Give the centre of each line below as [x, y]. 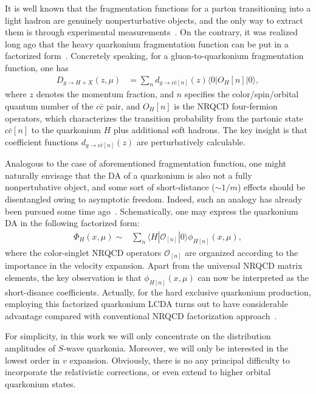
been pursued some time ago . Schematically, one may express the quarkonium [152, 211]
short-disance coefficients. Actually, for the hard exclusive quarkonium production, [158, 292]
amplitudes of [30, 348]
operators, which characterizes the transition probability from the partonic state [154, 118]
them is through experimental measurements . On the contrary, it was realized [151, 32]
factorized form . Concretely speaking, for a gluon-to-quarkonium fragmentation [154, 56]
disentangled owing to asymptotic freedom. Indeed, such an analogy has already [153, 199]
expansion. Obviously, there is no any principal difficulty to [180, 360]
